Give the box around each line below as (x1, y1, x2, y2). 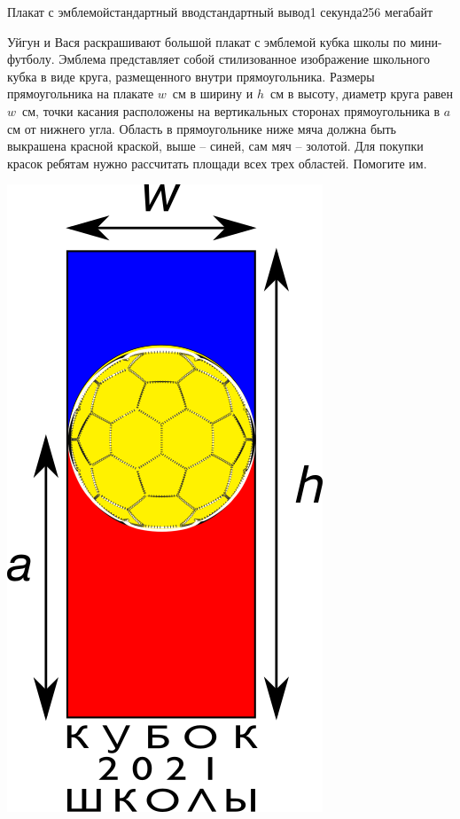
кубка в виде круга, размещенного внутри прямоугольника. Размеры (7, 66, 375, 85)
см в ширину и (172, 84, 253, 103)
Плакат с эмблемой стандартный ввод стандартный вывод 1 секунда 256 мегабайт (7, 3, 433, 20)
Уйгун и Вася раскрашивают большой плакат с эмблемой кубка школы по (7, 32, 407, 51)
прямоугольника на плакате (7, 84, 154, 103)
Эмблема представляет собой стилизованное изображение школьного (58, 50, 430, 68)
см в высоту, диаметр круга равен (269, 84, 454, 103)
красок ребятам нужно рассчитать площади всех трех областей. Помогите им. (7, 153, 427, 172)
